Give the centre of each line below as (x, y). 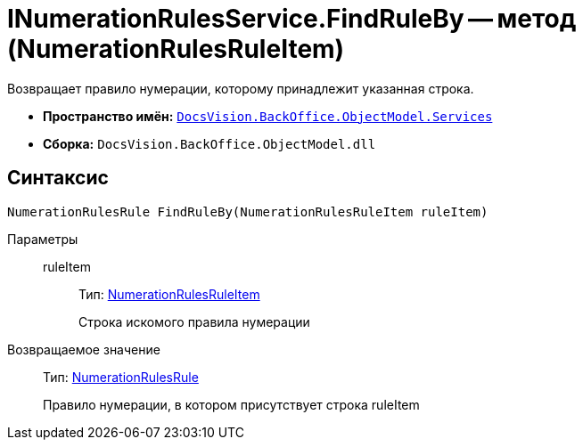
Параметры (43, 239)
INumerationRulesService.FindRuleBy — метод (292, 19)
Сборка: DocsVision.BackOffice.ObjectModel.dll (209, 143)
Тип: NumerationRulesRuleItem (169, 294)
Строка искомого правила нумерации (194, 321)
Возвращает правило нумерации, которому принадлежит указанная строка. (241, 88)
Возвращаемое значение (84, 349)
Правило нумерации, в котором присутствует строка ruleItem (231, 404)
